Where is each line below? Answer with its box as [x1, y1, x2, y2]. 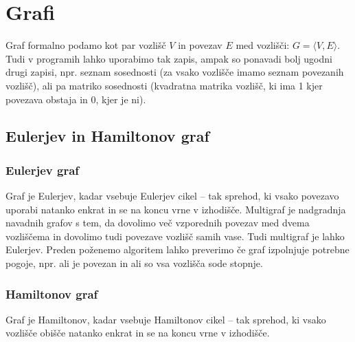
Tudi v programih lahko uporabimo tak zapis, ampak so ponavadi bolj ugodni [5, 51, 332, 65]
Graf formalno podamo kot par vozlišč [5, 38, 166, 52]
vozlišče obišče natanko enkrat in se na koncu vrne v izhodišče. [5, 325, 270, 340]
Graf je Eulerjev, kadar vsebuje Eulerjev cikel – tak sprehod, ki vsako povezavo [5, 189, 339, 203]
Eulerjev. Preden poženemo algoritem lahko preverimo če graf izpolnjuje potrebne [5, 242, 350, 257]
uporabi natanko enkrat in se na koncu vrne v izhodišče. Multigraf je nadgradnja [5, 202, 346, 216]
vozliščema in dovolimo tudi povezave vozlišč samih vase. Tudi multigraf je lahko [5, 228, 345, 243]
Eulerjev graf [5, 161, 80, 178]
